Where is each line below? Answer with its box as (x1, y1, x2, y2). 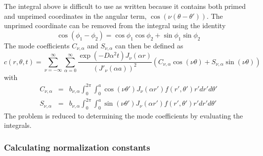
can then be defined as (115, 40, 183, 50)
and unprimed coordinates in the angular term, (4, 10, 147, 21)
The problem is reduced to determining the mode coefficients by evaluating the (4, 110, 243, 120)
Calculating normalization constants (4, 141, 150, 153)
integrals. (4, 120, 32, 130)
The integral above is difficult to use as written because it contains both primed (4, 1, 246, 11)
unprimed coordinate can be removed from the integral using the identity (4, 20, 226, 31)
